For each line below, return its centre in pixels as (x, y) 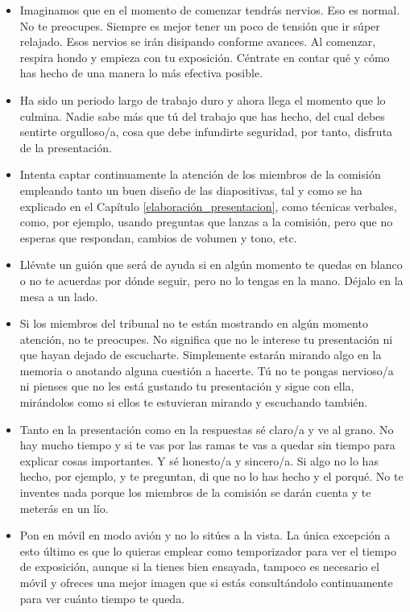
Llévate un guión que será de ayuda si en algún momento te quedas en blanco (211, 265)
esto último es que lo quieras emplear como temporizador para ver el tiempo (208, 550)
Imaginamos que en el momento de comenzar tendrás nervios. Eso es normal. (210, 10)
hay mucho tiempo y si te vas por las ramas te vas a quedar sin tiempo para (207, 445)
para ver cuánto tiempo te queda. (102, 598)
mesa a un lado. (59, 296)
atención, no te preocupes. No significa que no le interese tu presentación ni (206, 339)
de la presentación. (66, 147)
